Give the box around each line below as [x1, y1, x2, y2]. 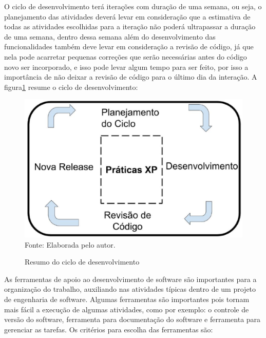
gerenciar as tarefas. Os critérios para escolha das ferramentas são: [4, 324, 213, 334]
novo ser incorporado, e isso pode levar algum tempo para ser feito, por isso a [4, 61, 249, 72]
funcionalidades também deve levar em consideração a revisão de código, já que [4, 41, 254, 52]
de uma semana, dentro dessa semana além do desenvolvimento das [4, 31, 216, 42]
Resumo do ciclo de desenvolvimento [25, 256, 140, 267]
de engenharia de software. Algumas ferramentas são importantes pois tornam [4, 294, 250, 305]
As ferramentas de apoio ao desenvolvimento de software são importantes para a [4, 273, 257, 284]
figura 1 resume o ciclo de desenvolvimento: [4, 81, 138, 92]
